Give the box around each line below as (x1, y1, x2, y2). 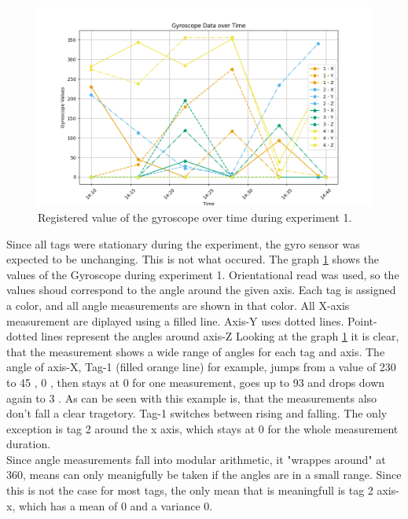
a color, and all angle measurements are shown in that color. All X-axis (6, 296, 350, 313)
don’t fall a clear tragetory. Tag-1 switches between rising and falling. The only (6, 405, 388, 421)
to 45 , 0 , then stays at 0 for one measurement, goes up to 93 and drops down (6, 374, 385, 390)
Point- (347, 312, 377, 329)
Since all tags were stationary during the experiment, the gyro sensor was (6, 235, 360, 252)
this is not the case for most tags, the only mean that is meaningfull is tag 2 (6, 482, 373, 499)
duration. (6, 436, 51, 452)
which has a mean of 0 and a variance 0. (18, 497, 213, 513)
